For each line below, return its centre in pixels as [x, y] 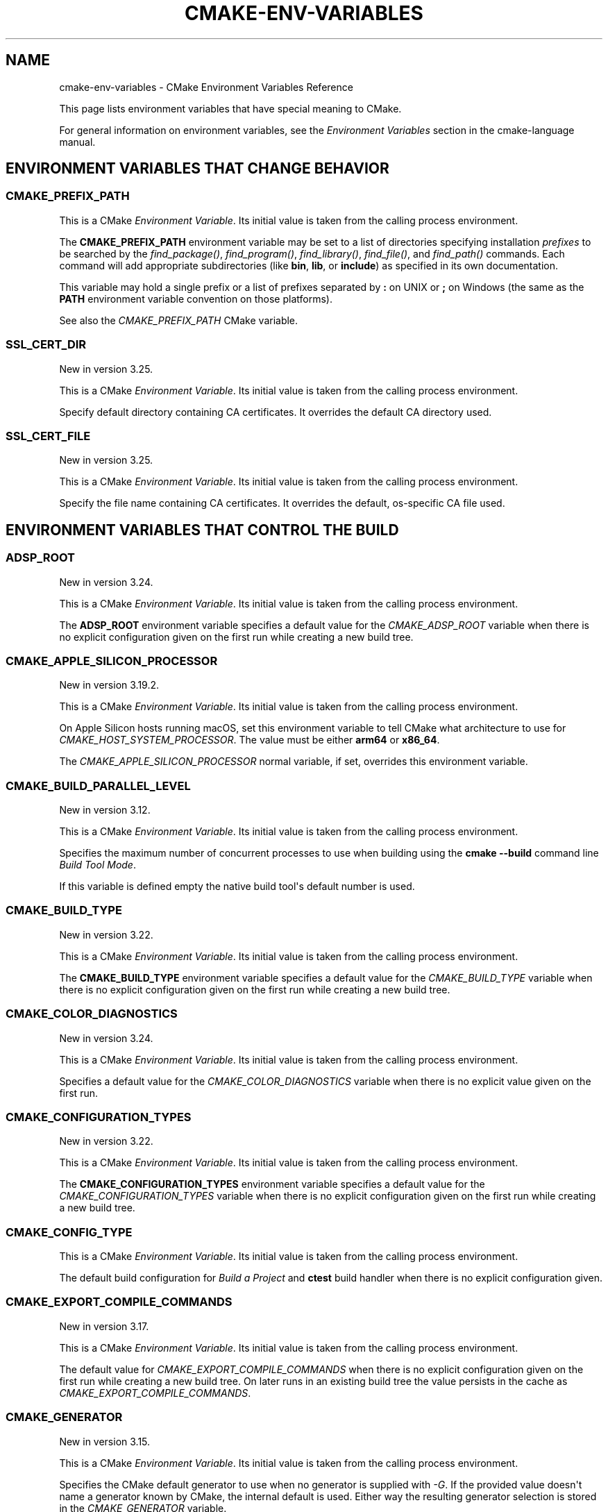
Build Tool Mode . [98, 865]
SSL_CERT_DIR [46, 345]
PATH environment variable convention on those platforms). [196, 299]
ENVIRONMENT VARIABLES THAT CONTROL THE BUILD [202, 530]
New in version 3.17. [104, 1326]
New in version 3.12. [105, 810]
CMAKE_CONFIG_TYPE [69, 1232]
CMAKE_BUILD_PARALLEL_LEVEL [98, 786]
